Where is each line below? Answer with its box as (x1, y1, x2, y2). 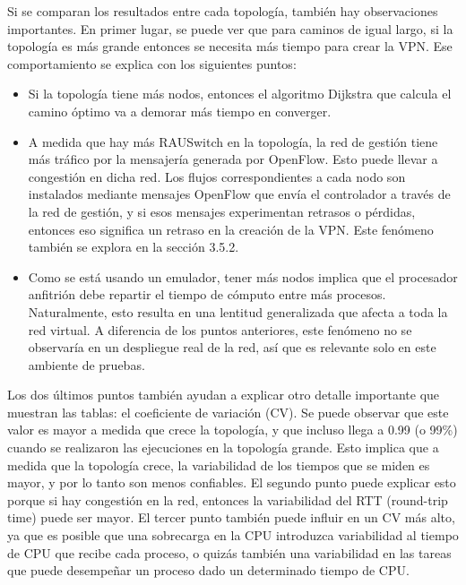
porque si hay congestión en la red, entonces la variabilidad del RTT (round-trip (7, 490, 448, 509)
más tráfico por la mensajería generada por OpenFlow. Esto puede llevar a (28, 150, 438, 168)
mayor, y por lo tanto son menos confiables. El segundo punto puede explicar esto (7, 473, 456, 492)
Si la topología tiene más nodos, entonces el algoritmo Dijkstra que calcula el (28, 84, 452, 103)
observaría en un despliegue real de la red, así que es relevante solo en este (28, 338, 436, 357)
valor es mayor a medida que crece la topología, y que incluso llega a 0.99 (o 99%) (7, 420, 458, 439)
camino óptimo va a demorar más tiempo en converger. (28, 101, 332, 120)
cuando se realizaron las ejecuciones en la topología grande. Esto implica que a (7, 438, 439, 457)
